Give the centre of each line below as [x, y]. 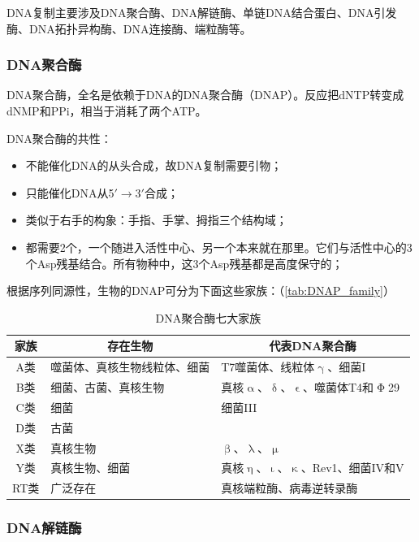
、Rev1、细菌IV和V [352, 468]
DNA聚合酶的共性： [59, 138]
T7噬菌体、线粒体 [268, 367]
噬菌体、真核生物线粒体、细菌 [130, 367]
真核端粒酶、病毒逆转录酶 [289, 488]
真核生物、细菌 [91, 468]
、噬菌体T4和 [338, 387]
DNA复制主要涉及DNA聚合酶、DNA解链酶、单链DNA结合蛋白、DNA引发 [202, 12]
